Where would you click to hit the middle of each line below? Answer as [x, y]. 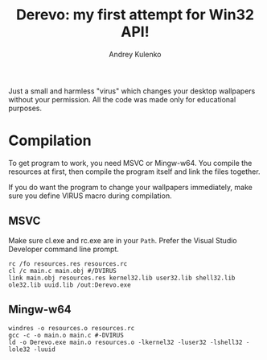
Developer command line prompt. [64, 249]
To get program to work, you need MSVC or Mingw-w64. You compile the [130, 163]
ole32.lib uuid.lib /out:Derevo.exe [70, 285]
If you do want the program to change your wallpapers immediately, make [131, 187]
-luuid [45, 349]
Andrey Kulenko [135, 54]
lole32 [19, 349]
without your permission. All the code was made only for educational [122, 99]
